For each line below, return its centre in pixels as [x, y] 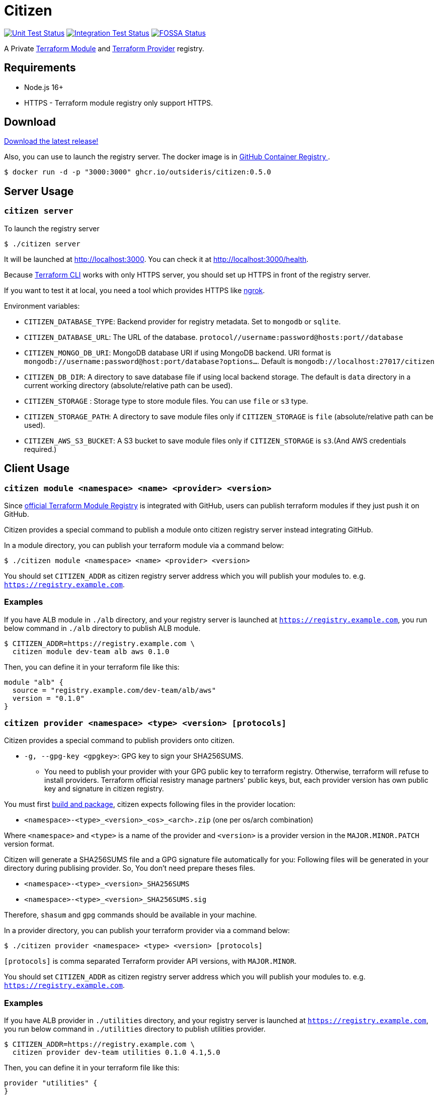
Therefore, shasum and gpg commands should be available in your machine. [130, 915]
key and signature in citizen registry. [104, 789]
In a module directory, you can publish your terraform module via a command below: [144, 545]
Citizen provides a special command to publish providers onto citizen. [119, 741]
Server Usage [39, 191]
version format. [29, 844]
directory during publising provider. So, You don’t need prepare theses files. [130, 868]
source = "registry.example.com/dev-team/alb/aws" [114, 690]
